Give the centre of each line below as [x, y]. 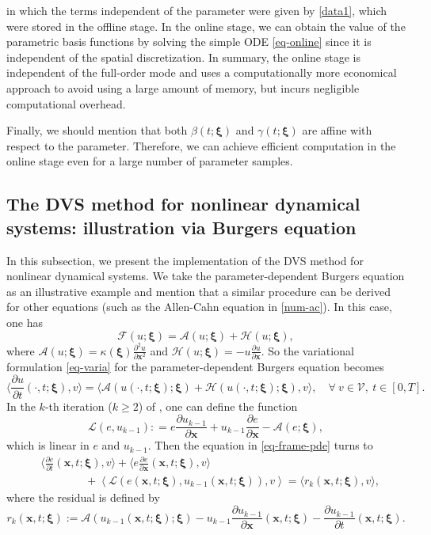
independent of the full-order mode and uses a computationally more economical [202, 72]
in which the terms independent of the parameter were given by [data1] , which [197, 10]
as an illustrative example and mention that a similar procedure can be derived [198, 291]
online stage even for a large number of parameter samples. [150, 161]
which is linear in [48, 445]
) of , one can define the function [218, 406]
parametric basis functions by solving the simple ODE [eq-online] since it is [189, 42]
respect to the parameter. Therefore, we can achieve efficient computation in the [201, 145]
